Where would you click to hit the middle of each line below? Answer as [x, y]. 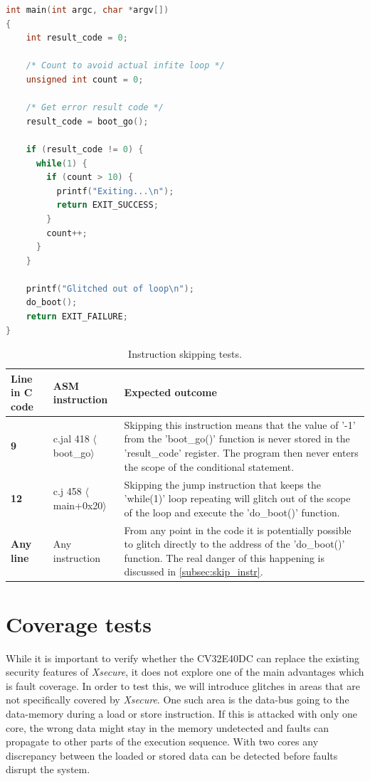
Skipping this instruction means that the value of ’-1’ [240, 424]
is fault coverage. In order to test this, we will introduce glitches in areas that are [183, 685]
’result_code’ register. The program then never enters [241, 453]
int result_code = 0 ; [77, 38]
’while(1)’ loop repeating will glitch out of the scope [237, 498]
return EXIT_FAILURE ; [77, 317]
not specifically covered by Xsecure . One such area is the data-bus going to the [178, 700]
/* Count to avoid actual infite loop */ [125, 66]
